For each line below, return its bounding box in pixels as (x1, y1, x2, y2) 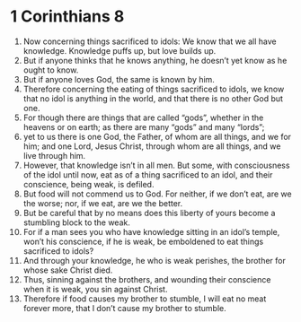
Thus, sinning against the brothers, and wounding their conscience (22, 274, 271, 284)
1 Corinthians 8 (10, 6, 125, 27)
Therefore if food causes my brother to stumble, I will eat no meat (22, 293, 267, 304)
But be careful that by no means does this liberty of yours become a (22, 207, 276, 218)
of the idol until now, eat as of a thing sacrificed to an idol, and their (22, 169, 273, 180)
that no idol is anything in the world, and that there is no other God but (22, 92, 284, 104)
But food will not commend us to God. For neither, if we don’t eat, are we (22, 188, 292, 199)
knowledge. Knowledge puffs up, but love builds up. (22, 45, 217, 56)
